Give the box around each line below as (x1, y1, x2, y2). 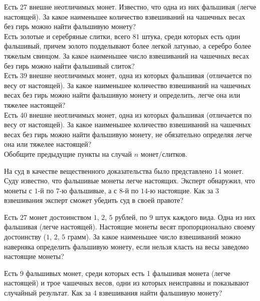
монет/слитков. (140, 148, 187, 159)
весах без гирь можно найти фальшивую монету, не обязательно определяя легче (4, 129, 252, 139)
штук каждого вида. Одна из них (155, 211, 255, 222)
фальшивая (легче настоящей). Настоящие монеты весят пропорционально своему (4, 221, 255, 232)
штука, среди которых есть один (142, 31, 240, 41)
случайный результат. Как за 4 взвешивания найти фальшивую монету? (4, 287, 222, 298)
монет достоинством (29, 211, 91, 222)
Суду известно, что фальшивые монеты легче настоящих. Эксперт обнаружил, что (4, 175, 255, 186)
